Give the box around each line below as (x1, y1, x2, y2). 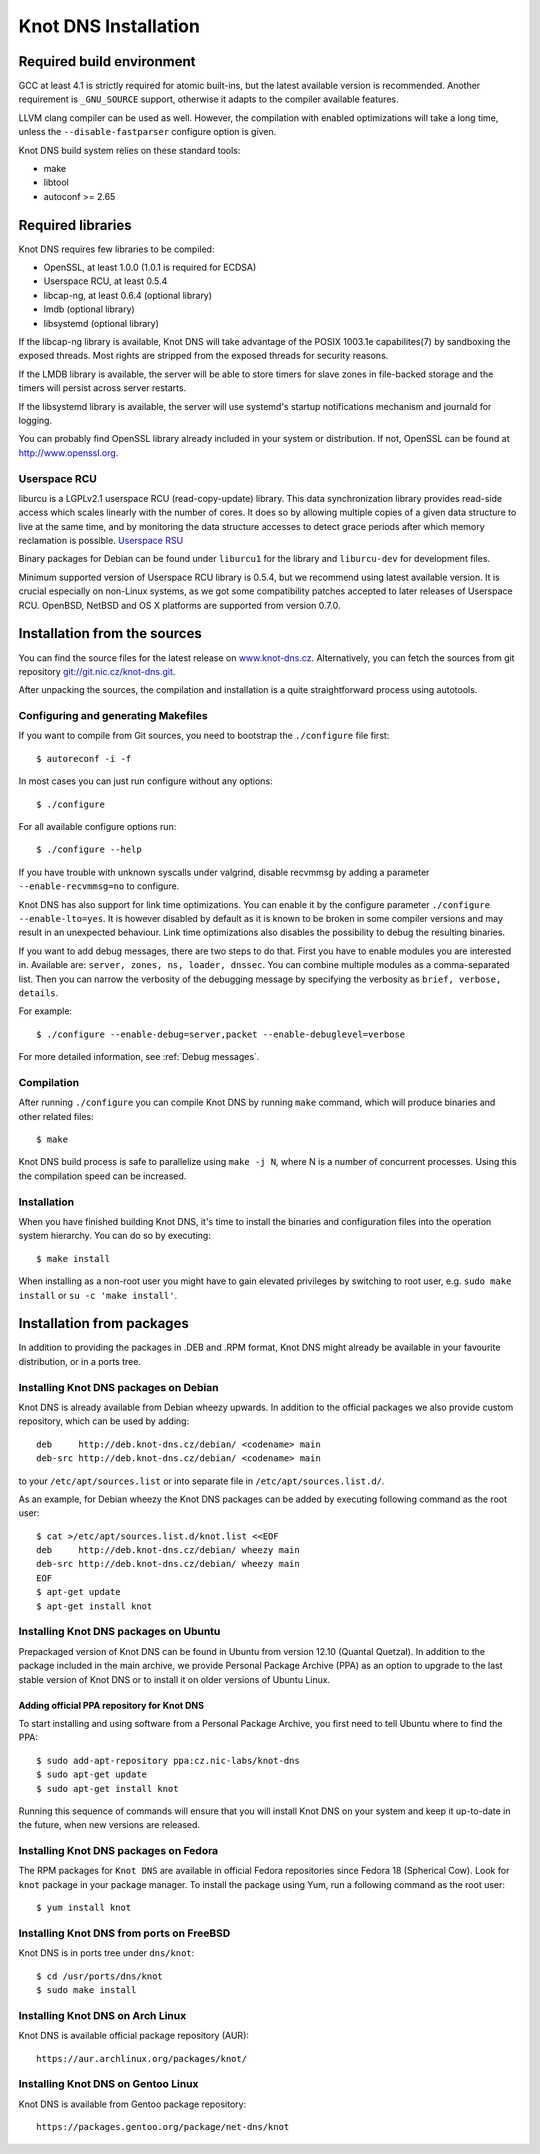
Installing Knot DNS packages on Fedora (18, 1844, 219, 1858)
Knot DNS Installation (18, 15, 200, 37)
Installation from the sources (18, 625, 202, 642)
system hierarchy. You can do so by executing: (18, 1230, 212, 1242)
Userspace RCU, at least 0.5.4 (43, 275, 168, 287)
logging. (18, 415, 53, 426)
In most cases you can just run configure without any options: (18, 775, 274, 787)
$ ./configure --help (36, 844, 142, 855)
